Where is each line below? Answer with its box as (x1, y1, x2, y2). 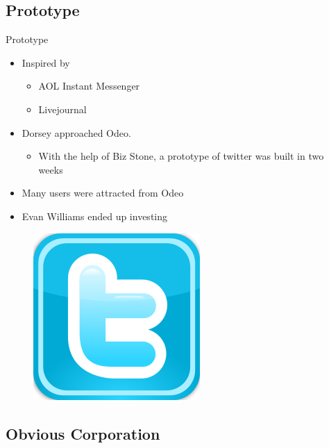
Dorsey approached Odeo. (22, 125, 131, 140)
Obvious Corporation (6, 422, 160, 444)
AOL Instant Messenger (38, 78, 140, 93)
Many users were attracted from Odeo (22, 185, 184, 200)
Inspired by (22, 55, 70, 69)
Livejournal (38, 101, 87, 116)
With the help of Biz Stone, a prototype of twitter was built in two (38, 149, 324, 163)
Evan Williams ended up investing (22, 208, 167, 223)
